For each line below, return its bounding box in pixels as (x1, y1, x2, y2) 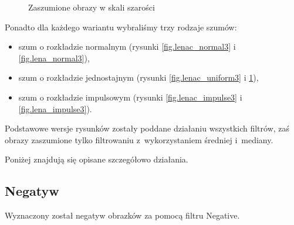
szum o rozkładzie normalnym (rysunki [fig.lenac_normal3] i (18, 40, 236, 53)
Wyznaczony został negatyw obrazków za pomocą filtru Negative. (5, 209, 240, 221)
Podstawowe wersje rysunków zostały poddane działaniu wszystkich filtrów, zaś (5, 122, 290, 134)
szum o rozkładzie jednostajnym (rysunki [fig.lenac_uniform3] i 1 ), (18, 71, 259, 84)
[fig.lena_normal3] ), (18, 51, 90, 64)
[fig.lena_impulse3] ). (18, 102, 92, 115)
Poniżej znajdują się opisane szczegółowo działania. (5, 153, 188, 165)
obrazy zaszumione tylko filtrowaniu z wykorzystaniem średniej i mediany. (5, 133, 273, 146)
